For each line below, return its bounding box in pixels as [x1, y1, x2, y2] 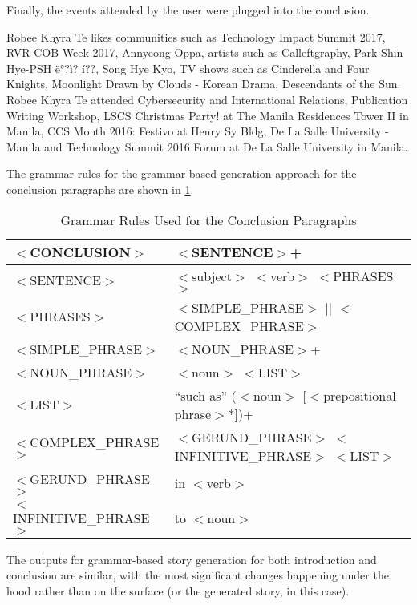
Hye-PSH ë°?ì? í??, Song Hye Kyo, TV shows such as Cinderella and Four [6, 59, 370, 76]
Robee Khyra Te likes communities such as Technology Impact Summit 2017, [6, 28, 386, 45]
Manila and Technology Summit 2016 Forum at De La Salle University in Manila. [6, 138, 408, 155]
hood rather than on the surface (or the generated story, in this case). [6, 582, 350, 599]
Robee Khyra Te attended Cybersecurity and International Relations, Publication [6, 91, 408, 107]
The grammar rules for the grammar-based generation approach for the [6, 165, 357, 182]
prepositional [323, 385, 396, 405]
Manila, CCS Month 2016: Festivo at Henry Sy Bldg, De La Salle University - [6, 123, 389, 139]
